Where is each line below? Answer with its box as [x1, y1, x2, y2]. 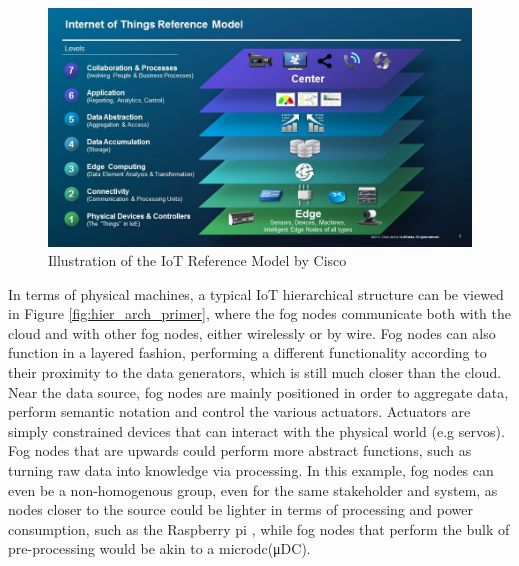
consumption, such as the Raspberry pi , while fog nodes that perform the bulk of [8, 518, 510, 539]
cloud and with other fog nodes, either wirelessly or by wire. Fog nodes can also [8, 322, 496, 343]
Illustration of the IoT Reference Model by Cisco [48, 250, 347, 271]
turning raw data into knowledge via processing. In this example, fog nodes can [8, 460, 494, 481]
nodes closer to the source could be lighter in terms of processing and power [8, 499, 473, 520]
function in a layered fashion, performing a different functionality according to [8, 342, 487, 363]
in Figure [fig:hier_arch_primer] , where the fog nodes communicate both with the [8, 303, 511, 324]
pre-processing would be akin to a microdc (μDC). [8, 538, 311, 559]
